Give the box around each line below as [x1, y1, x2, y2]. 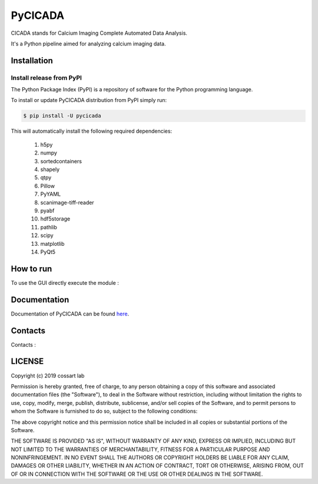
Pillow [40, 182, 55, 189]
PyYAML [40, 190, 61, 197]
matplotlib [40, 240, 65, 247]
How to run [11, 264, 52, 274]
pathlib [40, 223, 57, 231]
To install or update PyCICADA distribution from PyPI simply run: [11, 97, 167, 104]
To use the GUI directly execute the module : [11, 279, 119, 286]
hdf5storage [40, 215, 71, 222]
